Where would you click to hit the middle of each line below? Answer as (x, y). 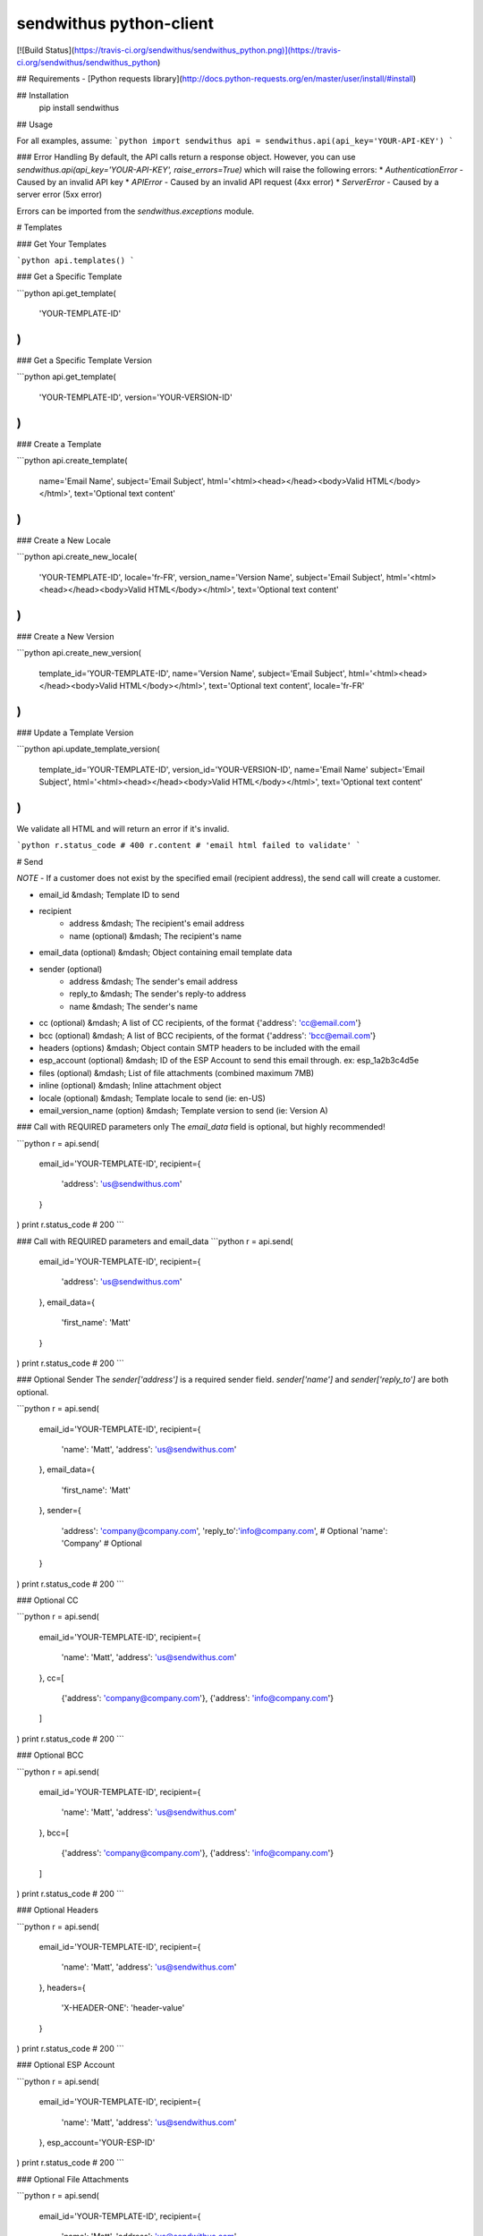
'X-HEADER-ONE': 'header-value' (123, 2008)
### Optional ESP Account (66, 2065)
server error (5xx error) (59, 195)
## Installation (42, 95)
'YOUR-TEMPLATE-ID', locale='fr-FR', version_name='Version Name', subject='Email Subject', (212, 577)
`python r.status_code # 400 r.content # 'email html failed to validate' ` (189, 846)
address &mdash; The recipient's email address (157, 923)
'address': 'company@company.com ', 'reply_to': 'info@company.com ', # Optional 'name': (225, 1530)
